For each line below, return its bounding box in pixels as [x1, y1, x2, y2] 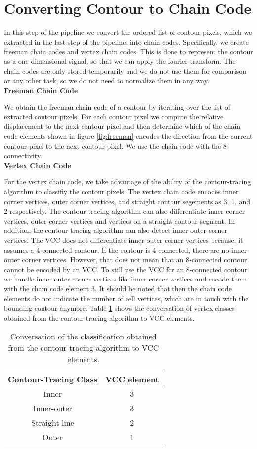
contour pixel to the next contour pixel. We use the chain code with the [4, 140, 221, 151]
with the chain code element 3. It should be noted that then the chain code [4, 283, 232, 293]
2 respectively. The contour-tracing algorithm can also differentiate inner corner [4, 206, 245, 216]
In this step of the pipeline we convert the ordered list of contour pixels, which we [4, 27, 252, 37]
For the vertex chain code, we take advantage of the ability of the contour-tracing [4, 176, 251, 187]
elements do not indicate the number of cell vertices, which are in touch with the [4, 293, 249, 303]
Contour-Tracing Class [8, 373, 97, 385]
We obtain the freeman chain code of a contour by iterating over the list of [4, 102, 230, 112]
